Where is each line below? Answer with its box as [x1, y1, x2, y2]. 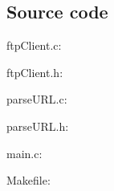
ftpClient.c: [6, 37, 62, 54]
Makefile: [6, 172, 51, 189]
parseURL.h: [6, 117, 69, 134]
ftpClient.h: [6, 63, 63, 80]
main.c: [6, 144, 43, 161]
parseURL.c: [6, 91, 67, 108]
